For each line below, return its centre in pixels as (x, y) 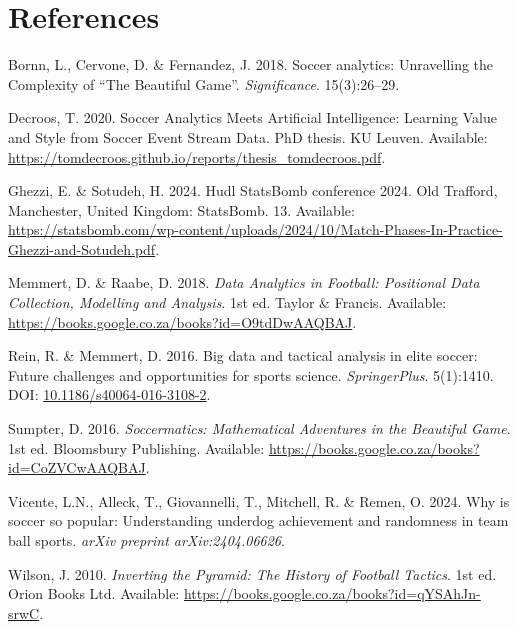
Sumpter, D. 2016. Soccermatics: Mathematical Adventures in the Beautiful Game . (259, 428)
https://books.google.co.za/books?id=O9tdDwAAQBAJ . (182, 321)
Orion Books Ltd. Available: (94, 593)
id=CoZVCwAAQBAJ (77, 467)
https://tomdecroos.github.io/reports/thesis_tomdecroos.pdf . (197, 156)
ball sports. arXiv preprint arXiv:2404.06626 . (146, 540)
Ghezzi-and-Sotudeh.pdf (82, 248)
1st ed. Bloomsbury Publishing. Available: (136, 447)
